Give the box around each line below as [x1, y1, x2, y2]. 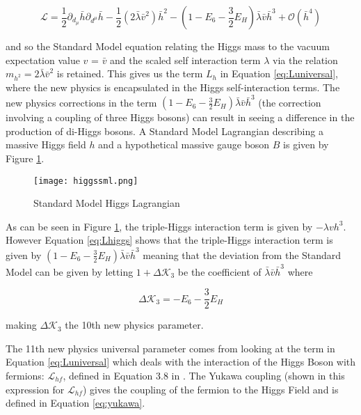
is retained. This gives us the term [56, 66, 203, 81]
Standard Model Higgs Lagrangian [33, 196, 180, 210]
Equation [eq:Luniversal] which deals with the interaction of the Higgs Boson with [6, 354, 356, 369]
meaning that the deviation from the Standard [143, 247, 342, 262]
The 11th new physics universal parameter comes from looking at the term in [6, 340, 335, 355]
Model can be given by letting [6, 264, 134, 279]
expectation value [6, 52, 80, 67]
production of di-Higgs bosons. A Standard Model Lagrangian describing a [6, 123, 323, 138]
